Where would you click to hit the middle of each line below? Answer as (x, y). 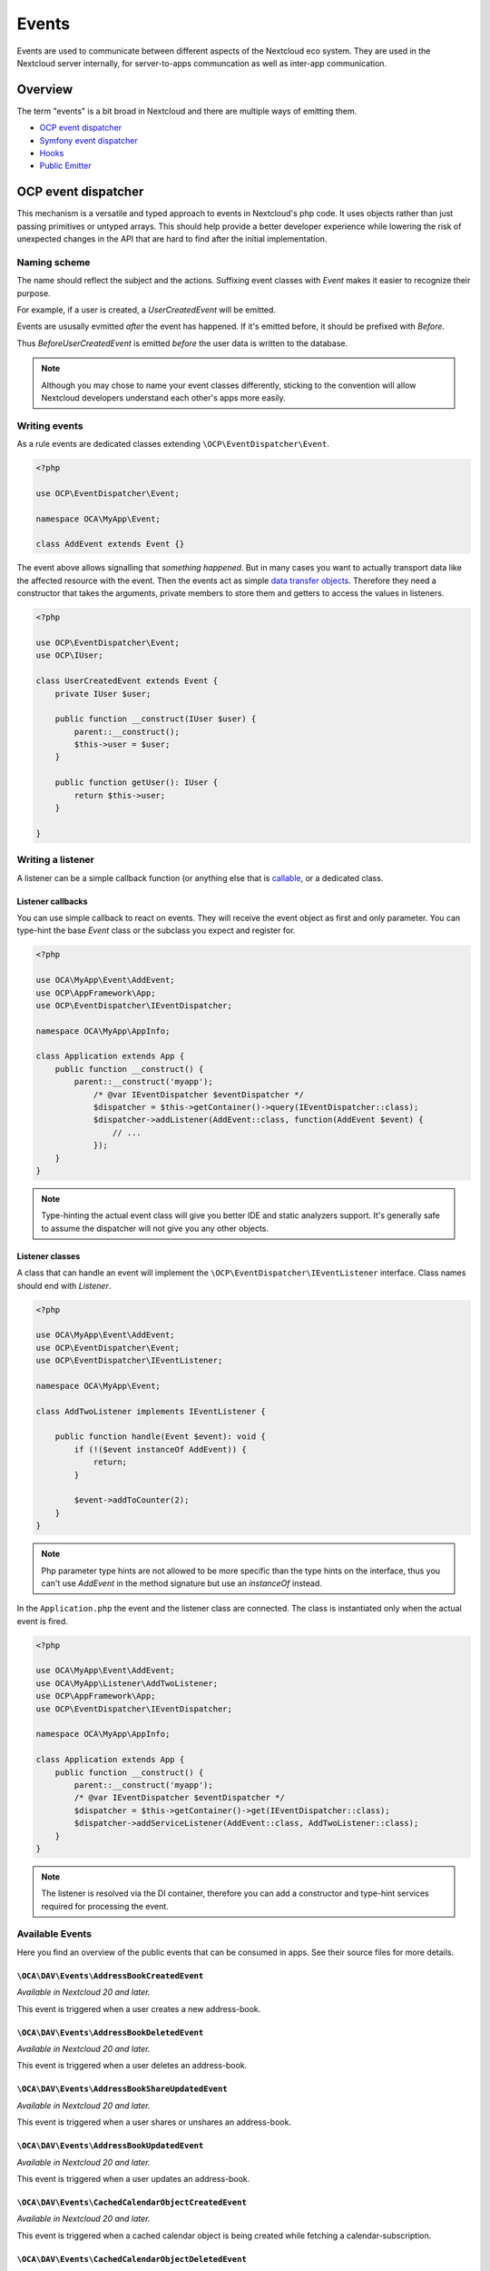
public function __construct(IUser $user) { (156, 719)
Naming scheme (54, 262)
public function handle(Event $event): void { (161, 1437)
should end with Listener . (64, 1285)
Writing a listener (55, 860)
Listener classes (49, 1256)
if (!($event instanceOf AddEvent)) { (160, 1449)
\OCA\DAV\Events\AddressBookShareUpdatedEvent (122, 2089)
